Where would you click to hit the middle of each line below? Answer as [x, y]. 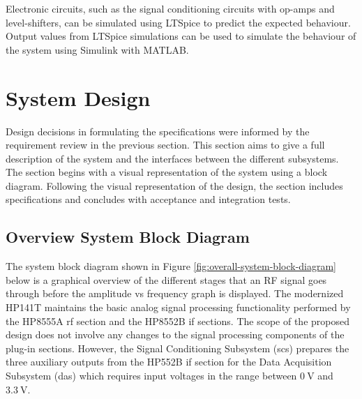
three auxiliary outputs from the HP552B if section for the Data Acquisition [169, 362]
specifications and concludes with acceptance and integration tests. [148, 199]
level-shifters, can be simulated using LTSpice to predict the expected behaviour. [178, 22]
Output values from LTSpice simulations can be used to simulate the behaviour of [181, 36]
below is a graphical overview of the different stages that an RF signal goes [166, 279]
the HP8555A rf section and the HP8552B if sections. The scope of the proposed [178, 321]
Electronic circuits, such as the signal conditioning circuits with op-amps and [170, 8]
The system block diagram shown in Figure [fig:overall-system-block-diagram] [171, 266]
